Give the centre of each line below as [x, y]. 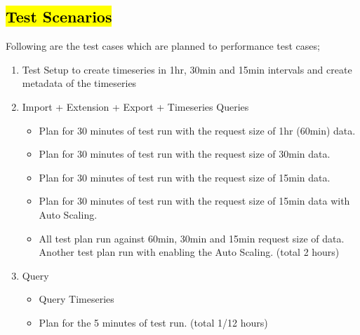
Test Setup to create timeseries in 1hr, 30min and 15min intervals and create [187, 69]
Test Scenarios [59, 16]
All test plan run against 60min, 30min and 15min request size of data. [192, 238]
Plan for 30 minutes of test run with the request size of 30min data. [185, 154]
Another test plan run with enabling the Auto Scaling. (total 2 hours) [189, 252]
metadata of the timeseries [79, 83]
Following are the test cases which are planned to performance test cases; [163, 46]
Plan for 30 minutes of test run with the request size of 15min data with [194, 201]
